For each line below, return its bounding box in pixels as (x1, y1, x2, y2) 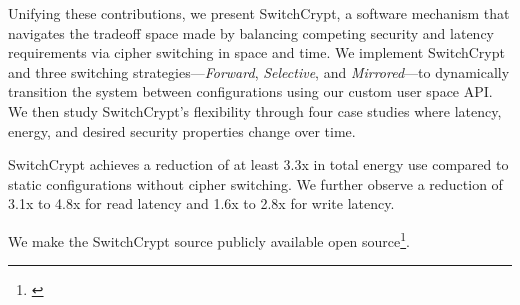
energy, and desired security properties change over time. (8, 120, 356, 141)
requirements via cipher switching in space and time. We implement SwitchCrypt (8, 42, 505, 63)
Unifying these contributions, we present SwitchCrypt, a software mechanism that (8, 3, 510, 23)
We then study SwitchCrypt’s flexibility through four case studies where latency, (8, 100, 502, 121)
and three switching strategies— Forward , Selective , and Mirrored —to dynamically (8, 61, 510, 82)
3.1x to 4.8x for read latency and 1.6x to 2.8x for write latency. (8, 193, 395, 214)
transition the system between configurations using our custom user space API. (8, 81, 493, 102)
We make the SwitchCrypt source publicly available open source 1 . (8, 227, 411, 251)
